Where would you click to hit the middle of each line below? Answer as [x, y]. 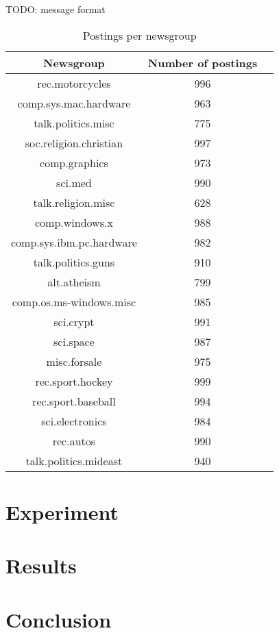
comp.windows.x [74, 222]
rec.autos [74, 440]
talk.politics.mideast [74, 460]
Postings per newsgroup [139, 35]
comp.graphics [74, 162]
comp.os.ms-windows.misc [74, 301]
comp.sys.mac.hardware [74, 103]
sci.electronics [74, 421]
